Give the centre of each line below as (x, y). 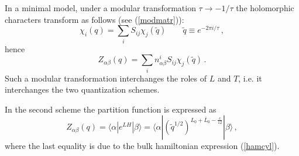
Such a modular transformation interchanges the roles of (106, 78)
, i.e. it (250, 78)
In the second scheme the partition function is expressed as (111, 109)
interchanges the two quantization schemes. (82, 89)
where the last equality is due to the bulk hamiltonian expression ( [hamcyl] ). (142, 146)
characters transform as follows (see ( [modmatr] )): (94, 19)
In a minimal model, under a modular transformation (100, 8)
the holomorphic (265, 8)
